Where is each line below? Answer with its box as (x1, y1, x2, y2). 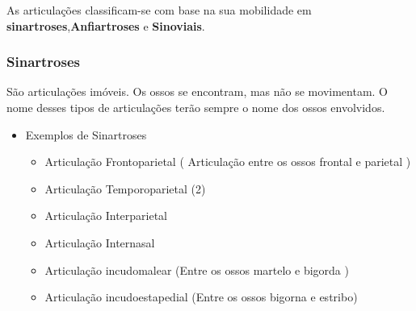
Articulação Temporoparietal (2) (44, 180, 206, 197)
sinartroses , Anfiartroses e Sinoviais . (6, 17, 205, 34)
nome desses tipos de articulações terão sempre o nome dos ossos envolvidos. (6, 99, 385, 115)
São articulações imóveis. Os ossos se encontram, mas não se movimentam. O (6, 83, 388, 100)
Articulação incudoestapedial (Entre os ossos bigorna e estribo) (44, 288, 358, 305)
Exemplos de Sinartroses (25, 126, 147, 143)
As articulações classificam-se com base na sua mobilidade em (6, 2, 312, 18)
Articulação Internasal (44, 234, 155, 251)
